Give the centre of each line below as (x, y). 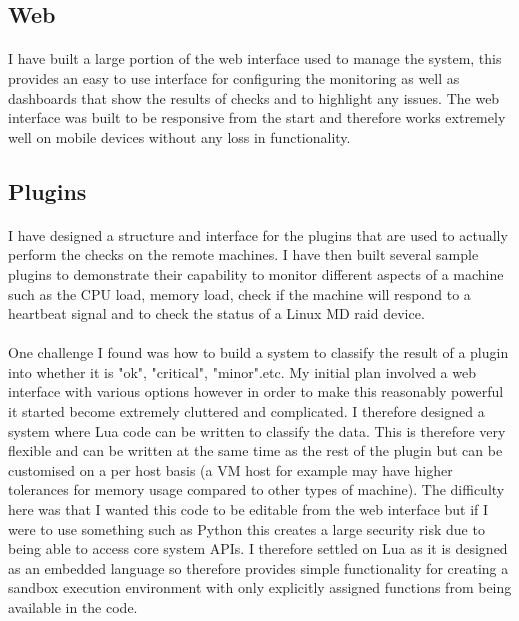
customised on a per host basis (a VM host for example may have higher (230, 469)
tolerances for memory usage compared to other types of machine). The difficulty (256, 489)
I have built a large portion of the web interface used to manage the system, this (255, 58)
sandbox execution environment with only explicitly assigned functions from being (260, 587)
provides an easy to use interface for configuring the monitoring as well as (234, 77)
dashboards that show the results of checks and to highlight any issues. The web (254, 97)
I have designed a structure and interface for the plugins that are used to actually (258, 234)
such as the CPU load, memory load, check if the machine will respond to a (239, 293)
